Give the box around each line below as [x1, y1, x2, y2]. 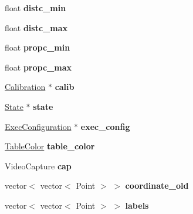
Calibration [5, 81, 46, 93]
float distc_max [5, 21, 67, 34]
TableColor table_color [5, 140, 95, 152]
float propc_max [5, 61, 72, 73]
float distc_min [5, 2, 66, 14]
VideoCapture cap [5, 159, 72, 172]
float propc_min [5, 41, 70, 53]
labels [125, 199, 149, 211]
